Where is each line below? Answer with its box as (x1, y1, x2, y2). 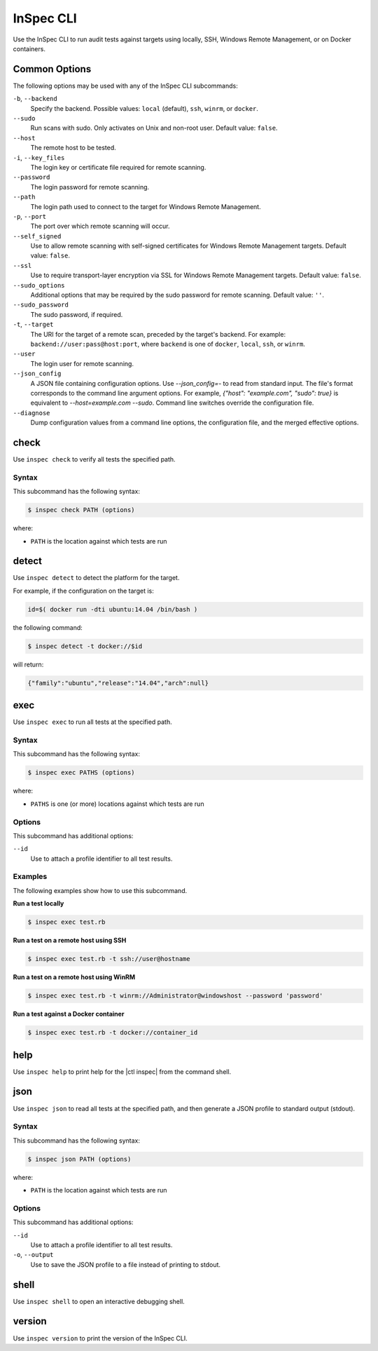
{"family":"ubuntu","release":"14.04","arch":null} (27, 679, 209, 687)
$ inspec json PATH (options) (27, 1155, 132, 1163)
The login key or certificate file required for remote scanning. (30, 163, 206, 171)
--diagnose (13, 409, 50, 417)
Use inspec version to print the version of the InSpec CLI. (13, 1333, 188, 1343)
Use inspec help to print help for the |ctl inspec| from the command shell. (13, 1067, 232, 1076)
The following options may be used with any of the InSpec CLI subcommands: (13, 81, 238, 90)
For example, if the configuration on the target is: (13, 586, 154, 595)
